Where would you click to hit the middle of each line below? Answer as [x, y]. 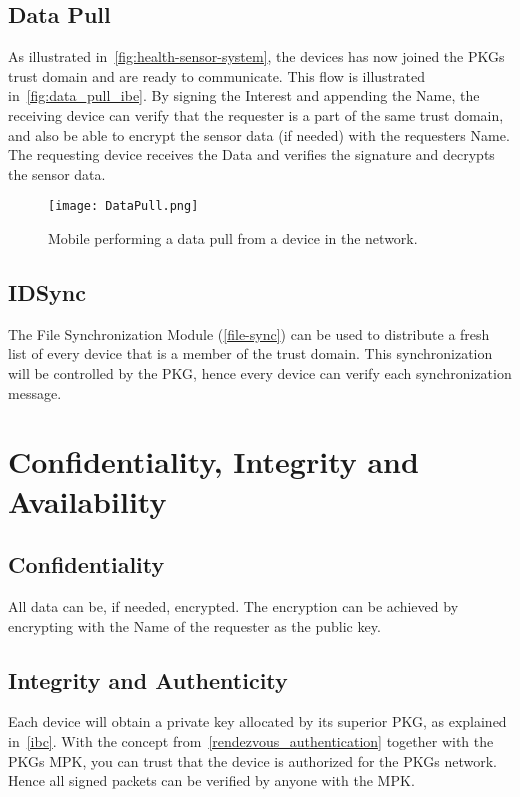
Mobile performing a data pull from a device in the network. [233, 238]
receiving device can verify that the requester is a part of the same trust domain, [256, 114]
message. [35, 392]
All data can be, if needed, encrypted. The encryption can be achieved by [233, 605]
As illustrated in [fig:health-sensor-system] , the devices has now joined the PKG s [256, 56]
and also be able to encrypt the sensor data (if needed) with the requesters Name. [259, 134]
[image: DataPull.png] [123, 206]
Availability [87, 500]
